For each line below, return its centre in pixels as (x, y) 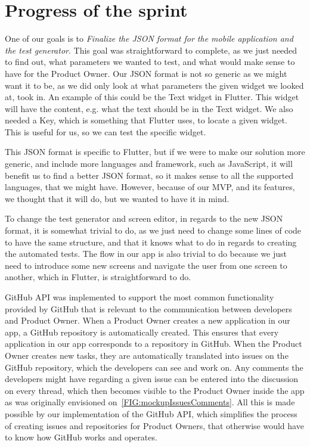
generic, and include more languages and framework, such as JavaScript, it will (149, 164)
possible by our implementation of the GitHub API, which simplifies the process (151, 413)
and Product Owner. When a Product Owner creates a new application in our (148, 320)
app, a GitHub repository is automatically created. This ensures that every (142, 332)
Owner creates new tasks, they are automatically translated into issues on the (147, 355)
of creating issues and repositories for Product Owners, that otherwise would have (154, 425)
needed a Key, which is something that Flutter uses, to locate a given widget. (146, 120)
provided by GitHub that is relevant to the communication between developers (148, 308)
